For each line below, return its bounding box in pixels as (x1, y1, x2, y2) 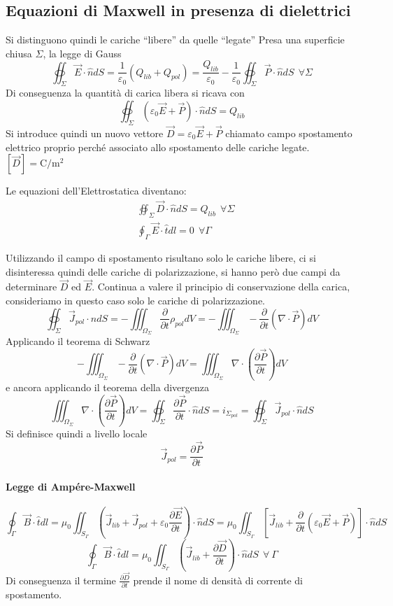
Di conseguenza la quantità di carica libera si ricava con (6, 85, 245, 100)
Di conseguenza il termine (6, 572, 116, 587)
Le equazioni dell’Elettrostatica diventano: (6, 183, 187, 198)
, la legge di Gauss (43, 45, 122, 60)
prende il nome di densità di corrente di (133, 572, 303, 587)
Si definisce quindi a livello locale (6, 426, 148, 441)
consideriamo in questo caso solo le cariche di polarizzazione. (6, 293, 265, 307)
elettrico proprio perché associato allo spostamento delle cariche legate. (6, 139, 310, 154)
